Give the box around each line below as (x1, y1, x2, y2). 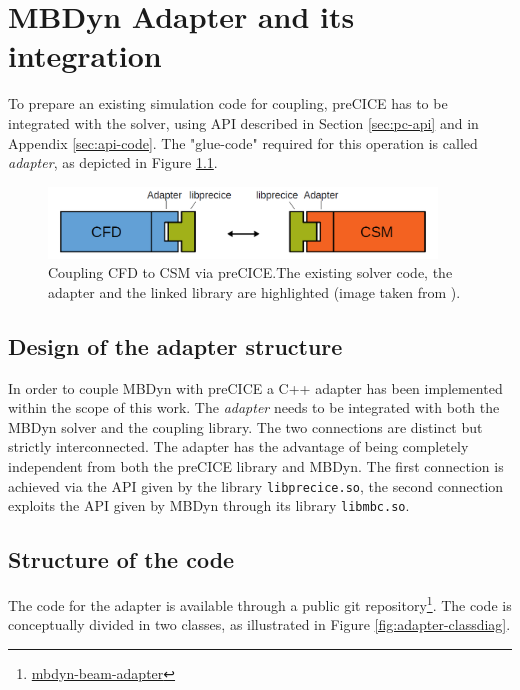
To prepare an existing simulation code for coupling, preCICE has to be (8, 93, 448, 114)
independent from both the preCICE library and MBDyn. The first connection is (8, 456, 504, 477)
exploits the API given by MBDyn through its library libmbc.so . (8, 495, 410, 516)
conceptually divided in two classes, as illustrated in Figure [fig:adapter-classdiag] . (8, 614, 511, 635)
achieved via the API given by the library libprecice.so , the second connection (8, 475, 504, 496)
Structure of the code (8, 544, 235, 575)
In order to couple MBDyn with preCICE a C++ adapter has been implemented (8, 377, 503, 398)
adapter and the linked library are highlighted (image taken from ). (48, 281, 461, 302)
